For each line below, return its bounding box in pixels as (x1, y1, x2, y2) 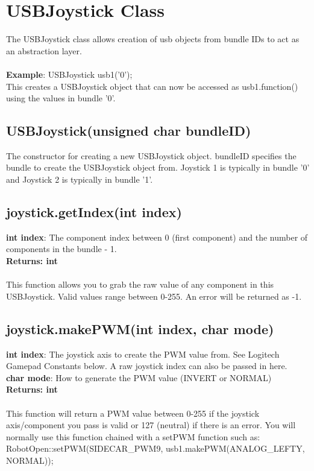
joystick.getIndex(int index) (6, 203, 182, 221)
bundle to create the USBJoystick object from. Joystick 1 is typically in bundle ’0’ (6, 161, 310, 174)
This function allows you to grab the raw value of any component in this (6, 278, 274, 291)
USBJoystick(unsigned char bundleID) (6, 121, 251, 140)
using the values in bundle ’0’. (6, 92, 116, 104)
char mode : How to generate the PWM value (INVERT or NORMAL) (6, 371, 272, 384)
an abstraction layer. (6, 44, 82, 57)
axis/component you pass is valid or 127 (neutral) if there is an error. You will (6, 419, 296, 431)
